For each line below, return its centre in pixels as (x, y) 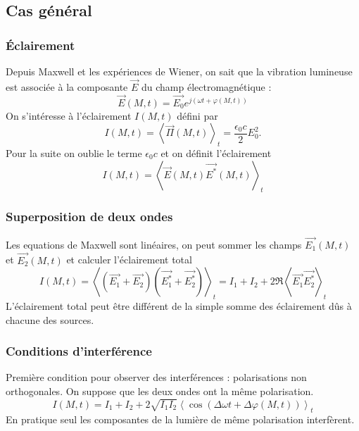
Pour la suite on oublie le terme (74, 153)
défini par (197, 115)
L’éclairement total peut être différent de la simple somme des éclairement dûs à (179, 306)
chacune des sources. (50, 319)
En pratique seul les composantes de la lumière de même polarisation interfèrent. (180, 419)
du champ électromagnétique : (206, 86)
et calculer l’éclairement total (129, 260)
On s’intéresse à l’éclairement (69, 115)
